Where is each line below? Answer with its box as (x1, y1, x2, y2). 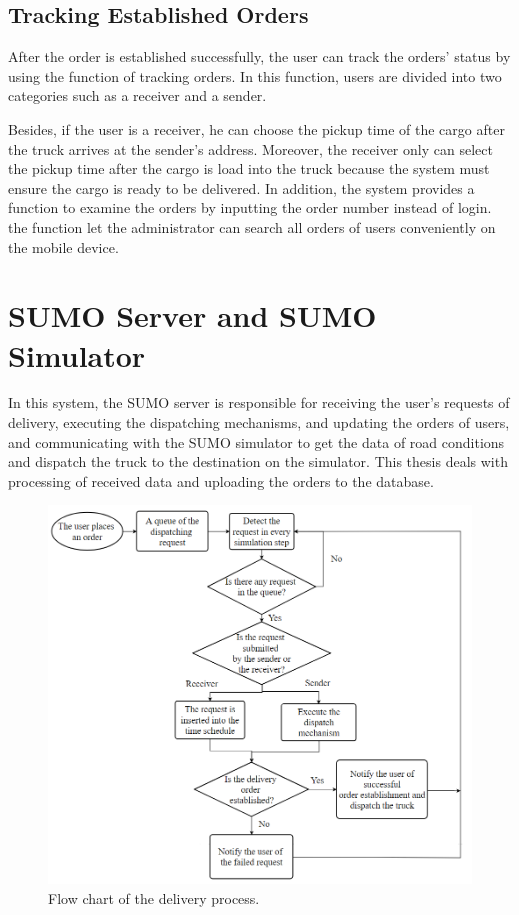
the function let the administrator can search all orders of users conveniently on (8, 216, 496, 237)
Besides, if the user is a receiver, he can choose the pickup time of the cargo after (8, 118, 505, 139)
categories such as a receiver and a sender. (8, 85, 267, 106)
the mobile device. (8, 236, 119, 257)
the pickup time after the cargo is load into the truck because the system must (8, 158, 490, 179)
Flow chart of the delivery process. (48, 887, 260, 908)
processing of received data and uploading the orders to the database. (8, 470, 434, 491)
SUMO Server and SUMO (8, 295, 377, 336)
